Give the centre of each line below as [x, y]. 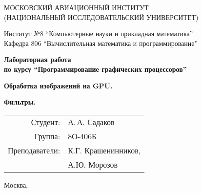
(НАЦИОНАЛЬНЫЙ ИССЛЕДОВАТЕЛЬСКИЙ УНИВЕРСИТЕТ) [101, 17]
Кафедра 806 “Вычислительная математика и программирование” [101, 43]
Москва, [16, 184]
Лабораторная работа [38, 59]
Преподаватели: [34, 150]
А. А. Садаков [91, 122]
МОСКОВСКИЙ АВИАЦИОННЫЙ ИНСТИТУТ [76, 7]
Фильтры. [20, 102]
